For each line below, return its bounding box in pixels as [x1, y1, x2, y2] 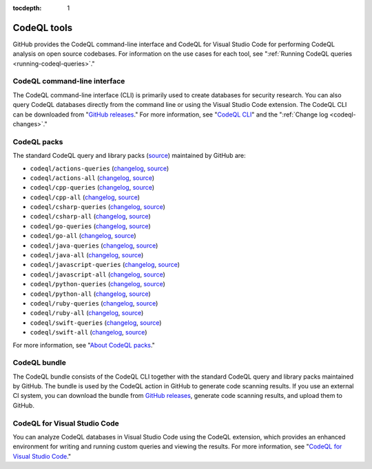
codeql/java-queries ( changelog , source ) [30, 241, 158, 250]
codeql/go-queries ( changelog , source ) [30, 221, 151, 230]
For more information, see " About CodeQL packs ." [12, 341, 155, 349]
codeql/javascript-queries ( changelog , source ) [30, 261, 180, 269]
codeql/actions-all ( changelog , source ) [30, 173, 155, 182]
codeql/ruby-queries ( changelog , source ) [30, 299, 158, 307]
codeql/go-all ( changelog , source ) [30, 232, 137, 240]
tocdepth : [12, 4, 42, 12]
